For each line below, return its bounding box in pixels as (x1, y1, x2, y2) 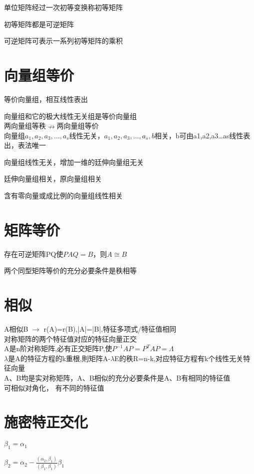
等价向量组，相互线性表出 (4, 93, 88, 104)
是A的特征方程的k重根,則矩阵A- (8, 353, 111, 363)
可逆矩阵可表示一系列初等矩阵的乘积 (4, 35, 123, 46)
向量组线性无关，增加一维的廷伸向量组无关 (4, 156, 144, 167)
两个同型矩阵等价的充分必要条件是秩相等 (4, 265, 137, 276)
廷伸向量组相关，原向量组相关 (4, 173, 102, 184)
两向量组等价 (56, 120, 99, 131)
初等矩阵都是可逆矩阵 (4, 18, 74, 29)
